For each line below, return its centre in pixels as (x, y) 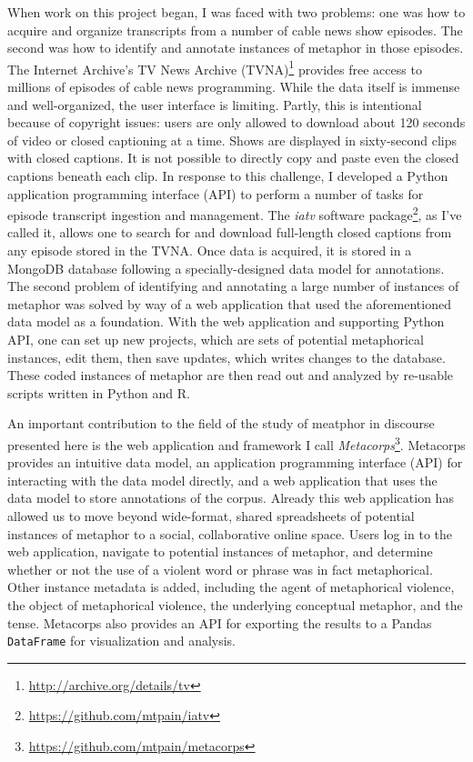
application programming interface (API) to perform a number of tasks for (216, 193)
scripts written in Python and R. (99, 392)
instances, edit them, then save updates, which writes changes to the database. (226, 357)
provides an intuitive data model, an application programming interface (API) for (235, 462)
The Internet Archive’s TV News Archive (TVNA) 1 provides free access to (215, 67)
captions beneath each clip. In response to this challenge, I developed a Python (228, 175)
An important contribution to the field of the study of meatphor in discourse (221, 423)
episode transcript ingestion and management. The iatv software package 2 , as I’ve (235, 213)
